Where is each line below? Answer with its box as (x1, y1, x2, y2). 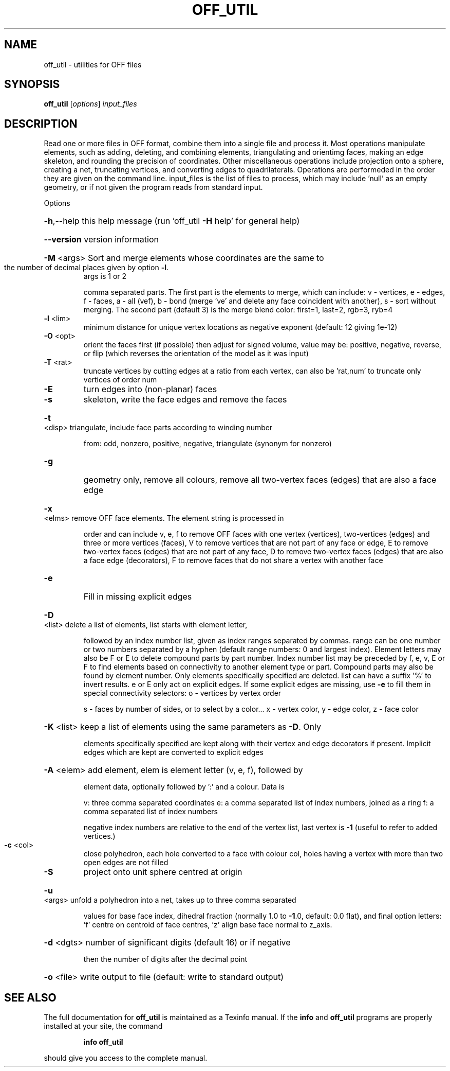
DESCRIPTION (4, 117, 78, 130)
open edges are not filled (83, 858, 168, 867)
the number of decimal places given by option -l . (4, 263, 169, 272)
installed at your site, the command (44, 1022, 163, 1031)
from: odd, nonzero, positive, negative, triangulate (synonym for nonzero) (83, 439, 332, 448)
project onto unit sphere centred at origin (83, 867, 242, 877)
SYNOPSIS (4, 78, 60, 91)
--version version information (44, 234, 159, 245)
